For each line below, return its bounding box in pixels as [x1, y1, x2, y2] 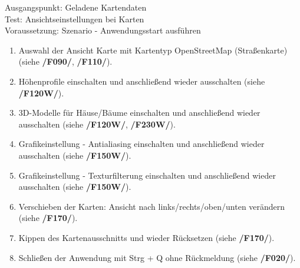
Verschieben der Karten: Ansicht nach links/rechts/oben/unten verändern [18, 200, 285, 212]
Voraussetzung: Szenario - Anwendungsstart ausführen [5, 24, 201, 36]
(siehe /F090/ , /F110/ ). [18, 55, 113, 68]
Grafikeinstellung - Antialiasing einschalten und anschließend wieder [18, 138, 265, 150]
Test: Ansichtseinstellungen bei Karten [5, 12, 144, 25]
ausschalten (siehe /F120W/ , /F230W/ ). [18, 118, 176, 130]
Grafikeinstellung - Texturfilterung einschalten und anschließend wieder [18, 169, 276, 181]
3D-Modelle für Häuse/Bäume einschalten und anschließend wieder [18, 106, 261, 119]
